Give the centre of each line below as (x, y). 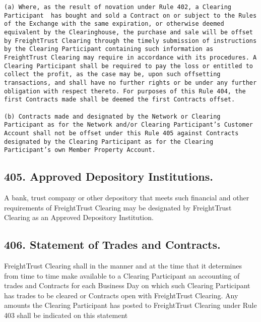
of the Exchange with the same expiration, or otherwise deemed (114, 24)
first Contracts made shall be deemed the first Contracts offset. (120, 100)
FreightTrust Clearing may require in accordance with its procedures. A (130, 57)
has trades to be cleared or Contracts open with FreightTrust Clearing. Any (121, 295)
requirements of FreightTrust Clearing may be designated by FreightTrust (118, 207)
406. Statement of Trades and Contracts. (112, 245)
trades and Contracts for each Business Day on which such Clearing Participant (127, 285)
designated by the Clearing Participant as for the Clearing (109, 142)
